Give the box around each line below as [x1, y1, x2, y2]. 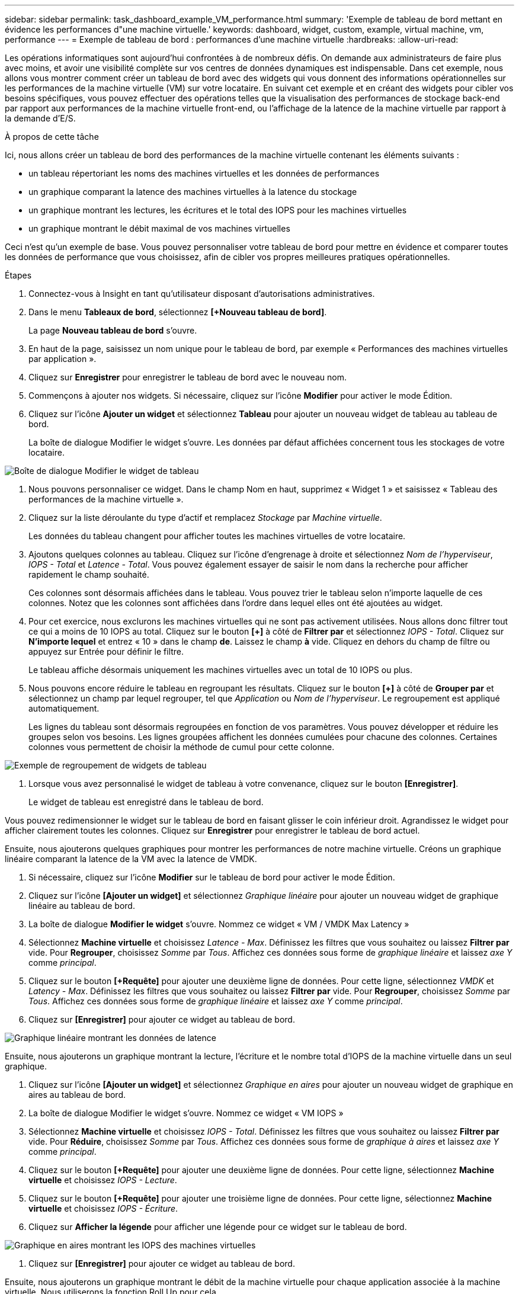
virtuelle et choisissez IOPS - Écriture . [28, 1203, 178, 1213]
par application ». [28, 354, 97, 364]
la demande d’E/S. [5, 113, 76, 123]
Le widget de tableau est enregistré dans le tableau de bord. [28, 797, 264, 807]
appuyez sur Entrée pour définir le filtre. [28, 646, 184, 656]
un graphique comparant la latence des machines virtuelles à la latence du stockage [28, 187, 357, 197]
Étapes [5, 270, 32, 280]
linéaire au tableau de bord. [28, 901, 135, 911]
